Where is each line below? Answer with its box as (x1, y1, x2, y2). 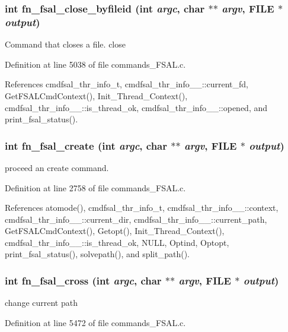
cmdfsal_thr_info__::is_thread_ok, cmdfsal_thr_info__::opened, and (5, 101, 268, 113)
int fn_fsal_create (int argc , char (5, 138, 168, 153)
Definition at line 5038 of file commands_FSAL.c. (5, 58, 186, 70)
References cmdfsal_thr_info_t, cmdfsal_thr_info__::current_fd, (5, 78, 248, 90)
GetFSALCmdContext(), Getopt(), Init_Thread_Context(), (5, 225, 225, 237)
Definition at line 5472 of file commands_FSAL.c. (5, 316, 186, 328)
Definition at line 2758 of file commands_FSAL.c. (5, 181, 186, 194)
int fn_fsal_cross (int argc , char (5, 273, 162, 287)
